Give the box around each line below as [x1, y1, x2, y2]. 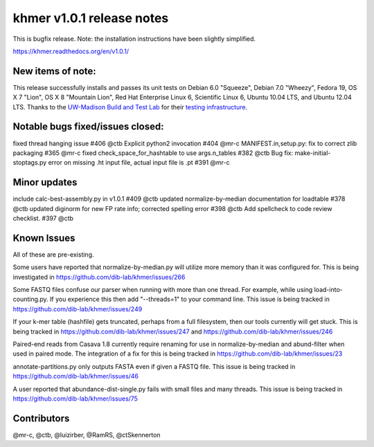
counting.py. [12, 295, 48, 304]
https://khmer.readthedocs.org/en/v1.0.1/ [12, 47, 130, 55]
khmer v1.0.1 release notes [12, 10, 169, 26]
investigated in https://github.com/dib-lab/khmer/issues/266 [12, 273, 186, 281]
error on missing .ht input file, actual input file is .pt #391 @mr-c [48, 158, 230, 167]
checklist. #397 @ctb [12, 215, 74, 222]
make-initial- [294, 149, 331, 157]
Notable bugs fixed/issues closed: [12, 121, 164, 133]
